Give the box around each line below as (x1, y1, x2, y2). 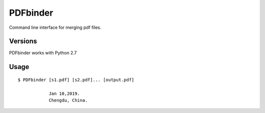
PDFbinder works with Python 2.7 (9, 50, 77, 56)
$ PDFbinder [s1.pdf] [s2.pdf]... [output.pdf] (18, 77, 134, 83)
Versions (9, 37, 37, 45)
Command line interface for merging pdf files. (9, 24, 102, 30)
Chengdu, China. (49, 98, 88, 103)
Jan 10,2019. (49, 90, 80, 96)
